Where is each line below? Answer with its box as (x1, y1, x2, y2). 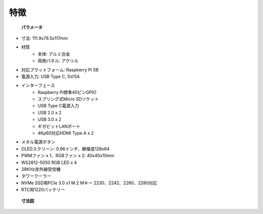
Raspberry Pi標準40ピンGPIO (38, 89, 97, 95)
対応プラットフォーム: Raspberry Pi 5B (21, 67, 99, 72)
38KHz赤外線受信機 (21, 166, 61, 172)
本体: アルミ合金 (38, 51, 70, 57)
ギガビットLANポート (38, 123, 81, 129)
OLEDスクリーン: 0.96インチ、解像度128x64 (21, 146, 110, 152)
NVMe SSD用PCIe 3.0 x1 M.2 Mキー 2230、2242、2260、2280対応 (21, 180, 157, 186)
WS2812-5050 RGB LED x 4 (21, 160, 77, 165)
